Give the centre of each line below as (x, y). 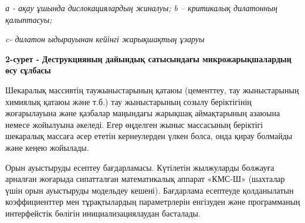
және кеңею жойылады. (47, 147)
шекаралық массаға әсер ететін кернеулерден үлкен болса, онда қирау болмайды (149, 136)
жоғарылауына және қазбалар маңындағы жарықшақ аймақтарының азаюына (143, 113)
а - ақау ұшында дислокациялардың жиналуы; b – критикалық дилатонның (141, 8)
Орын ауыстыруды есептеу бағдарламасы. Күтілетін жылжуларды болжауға (140, 167)
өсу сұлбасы (28, 70)
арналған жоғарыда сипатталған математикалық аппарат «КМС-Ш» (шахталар (145, 179)
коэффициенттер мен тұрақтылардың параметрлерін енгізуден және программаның (153, 202)
